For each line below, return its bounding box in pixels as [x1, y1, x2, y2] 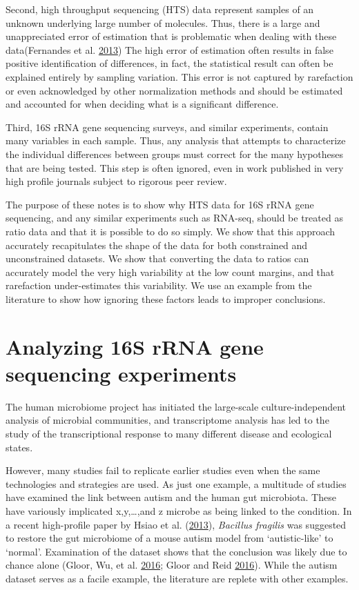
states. [6, 440, 33, 454]
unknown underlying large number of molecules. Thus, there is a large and [6, 15, 320, 30]
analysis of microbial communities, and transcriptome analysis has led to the [6, 413, 329, 427]
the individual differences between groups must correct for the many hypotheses [6, 146, 344, 161]
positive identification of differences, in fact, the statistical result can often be [6, 56, 333, 70]
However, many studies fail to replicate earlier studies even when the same [6, 463, 320, 478]
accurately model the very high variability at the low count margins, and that [6, 264, 335, 279]
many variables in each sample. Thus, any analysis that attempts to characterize [6, 133, 346, 148]
